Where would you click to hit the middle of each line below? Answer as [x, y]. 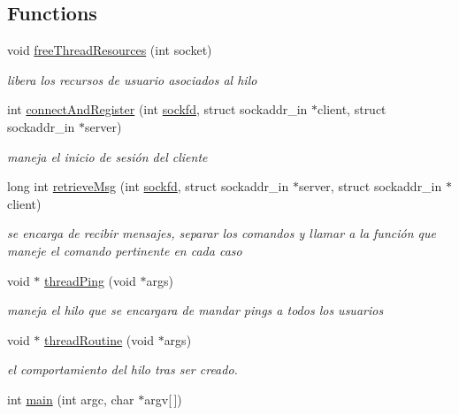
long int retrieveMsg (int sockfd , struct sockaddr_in [148, 186]
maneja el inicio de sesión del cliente [107, 156]
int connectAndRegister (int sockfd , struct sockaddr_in [157, 109]
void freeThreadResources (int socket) [110, 50]
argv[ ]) [163, 399]
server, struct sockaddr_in [370, 186]
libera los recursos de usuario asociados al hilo [132, 79]
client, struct [352, 109]
